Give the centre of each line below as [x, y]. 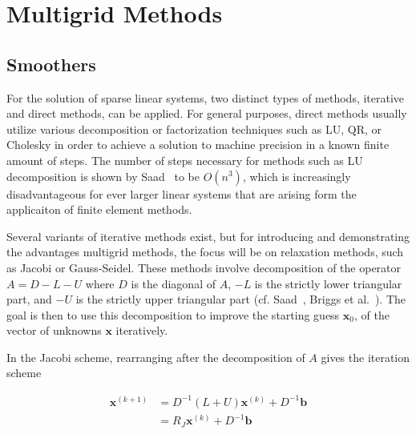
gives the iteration [366, 357]
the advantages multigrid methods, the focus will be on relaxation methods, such [205, 252]
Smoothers [51, 64]
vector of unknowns [54, 330]
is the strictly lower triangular [328, 283]
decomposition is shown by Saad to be [103, 176]
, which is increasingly [297, 176]
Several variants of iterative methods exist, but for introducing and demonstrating [208, 236]
